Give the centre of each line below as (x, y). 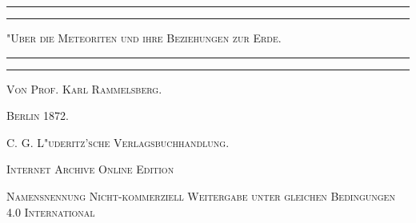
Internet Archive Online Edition (90, 169)
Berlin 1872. (38, 115)
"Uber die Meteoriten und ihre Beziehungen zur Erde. (144, 38)
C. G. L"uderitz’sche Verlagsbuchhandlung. (118, 142)
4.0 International (51, 211)
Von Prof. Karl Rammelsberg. (84, 88)
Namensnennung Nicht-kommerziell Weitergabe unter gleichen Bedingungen (201, 195)
